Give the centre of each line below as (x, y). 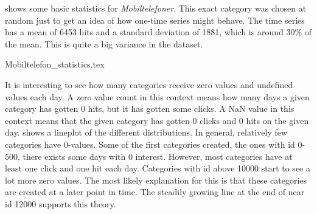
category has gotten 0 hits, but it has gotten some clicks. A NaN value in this (150, 109)
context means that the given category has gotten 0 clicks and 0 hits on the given (157, 120)
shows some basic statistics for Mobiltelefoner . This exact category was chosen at (156, 8)
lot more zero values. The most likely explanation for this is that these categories (156, 180)
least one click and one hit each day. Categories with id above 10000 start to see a (158, 168)
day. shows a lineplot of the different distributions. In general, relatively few (146, 132)
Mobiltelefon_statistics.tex (55, 64)
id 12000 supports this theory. (61, 203)
